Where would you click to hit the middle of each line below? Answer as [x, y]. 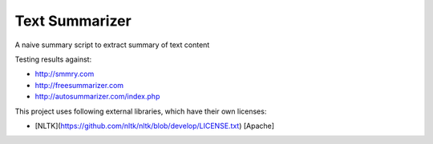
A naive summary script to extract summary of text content [112, 45]
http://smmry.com [65, 74]
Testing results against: [53, 59]
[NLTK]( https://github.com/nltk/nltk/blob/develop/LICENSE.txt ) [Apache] [155, 126]
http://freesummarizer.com [79, 85]
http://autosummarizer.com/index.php [97, 97]
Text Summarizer [73, 21]
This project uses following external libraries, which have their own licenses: [141, 111]
